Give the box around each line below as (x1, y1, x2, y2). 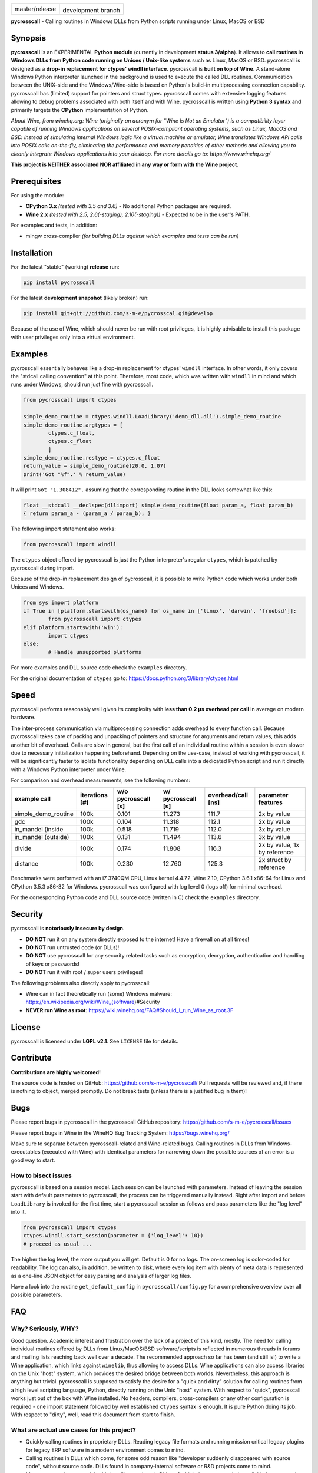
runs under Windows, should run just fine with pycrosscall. (11, 381, 153, 388)
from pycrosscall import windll (23, 541, 117, 548)
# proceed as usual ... (23, 1240, 92, 1247)
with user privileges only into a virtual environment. (11, 333, 135, 341)
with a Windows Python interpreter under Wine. (11, 766, 127, 773)
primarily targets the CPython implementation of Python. (11, 106, 149, 113)
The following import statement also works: (11, 525, 116, 533)
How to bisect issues (11, 1171, 72, 1180)
